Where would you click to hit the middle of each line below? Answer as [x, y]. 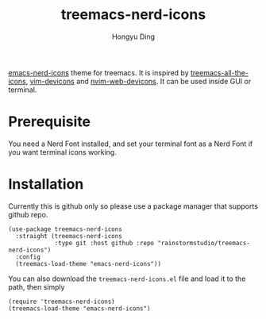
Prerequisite [50, 122]
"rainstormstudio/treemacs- [204, 243]
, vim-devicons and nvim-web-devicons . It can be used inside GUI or [139, 81]
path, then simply [37, 286]
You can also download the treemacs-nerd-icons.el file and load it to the [127, 279]
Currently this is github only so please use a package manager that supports [133, 206]
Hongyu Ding [133, 37]
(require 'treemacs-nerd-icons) [62, 302]
